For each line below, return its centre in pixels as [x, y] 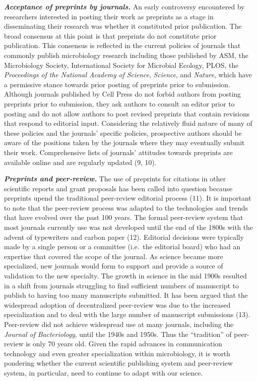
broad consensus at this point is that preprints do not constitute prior [110, 35]
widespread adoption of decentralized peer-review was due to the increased [117, 304]
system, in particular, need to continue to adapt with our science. [103, 372]
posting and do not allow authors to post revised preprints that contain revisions [127, 113]
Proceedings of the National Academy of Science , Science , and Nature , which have [128, 75]
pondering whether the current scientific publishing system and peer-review [119, 363]
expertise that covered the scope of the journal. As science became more [114, 256]
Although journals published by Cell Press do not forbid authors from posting [123, 94]
